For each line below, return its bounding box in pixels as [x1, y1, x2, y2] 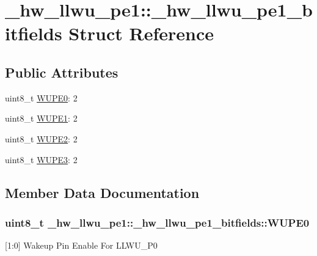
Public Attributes [5, 62, 118, 81]
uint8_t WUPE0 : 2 [5, 91, 78, 104]
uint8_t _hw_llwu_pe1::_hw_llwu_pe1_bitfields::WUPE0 [5, 214, 310, 230]
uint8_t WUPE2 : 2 [5, 132, 78, 145]
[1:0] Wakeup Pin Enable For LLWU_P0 [5, 239, 158, 252]
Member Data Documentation [5, 183, 200, 202]
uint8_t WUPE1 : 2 [5, 112, 78, 125]
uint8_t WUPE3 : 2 [5, 153, 78, 166]
